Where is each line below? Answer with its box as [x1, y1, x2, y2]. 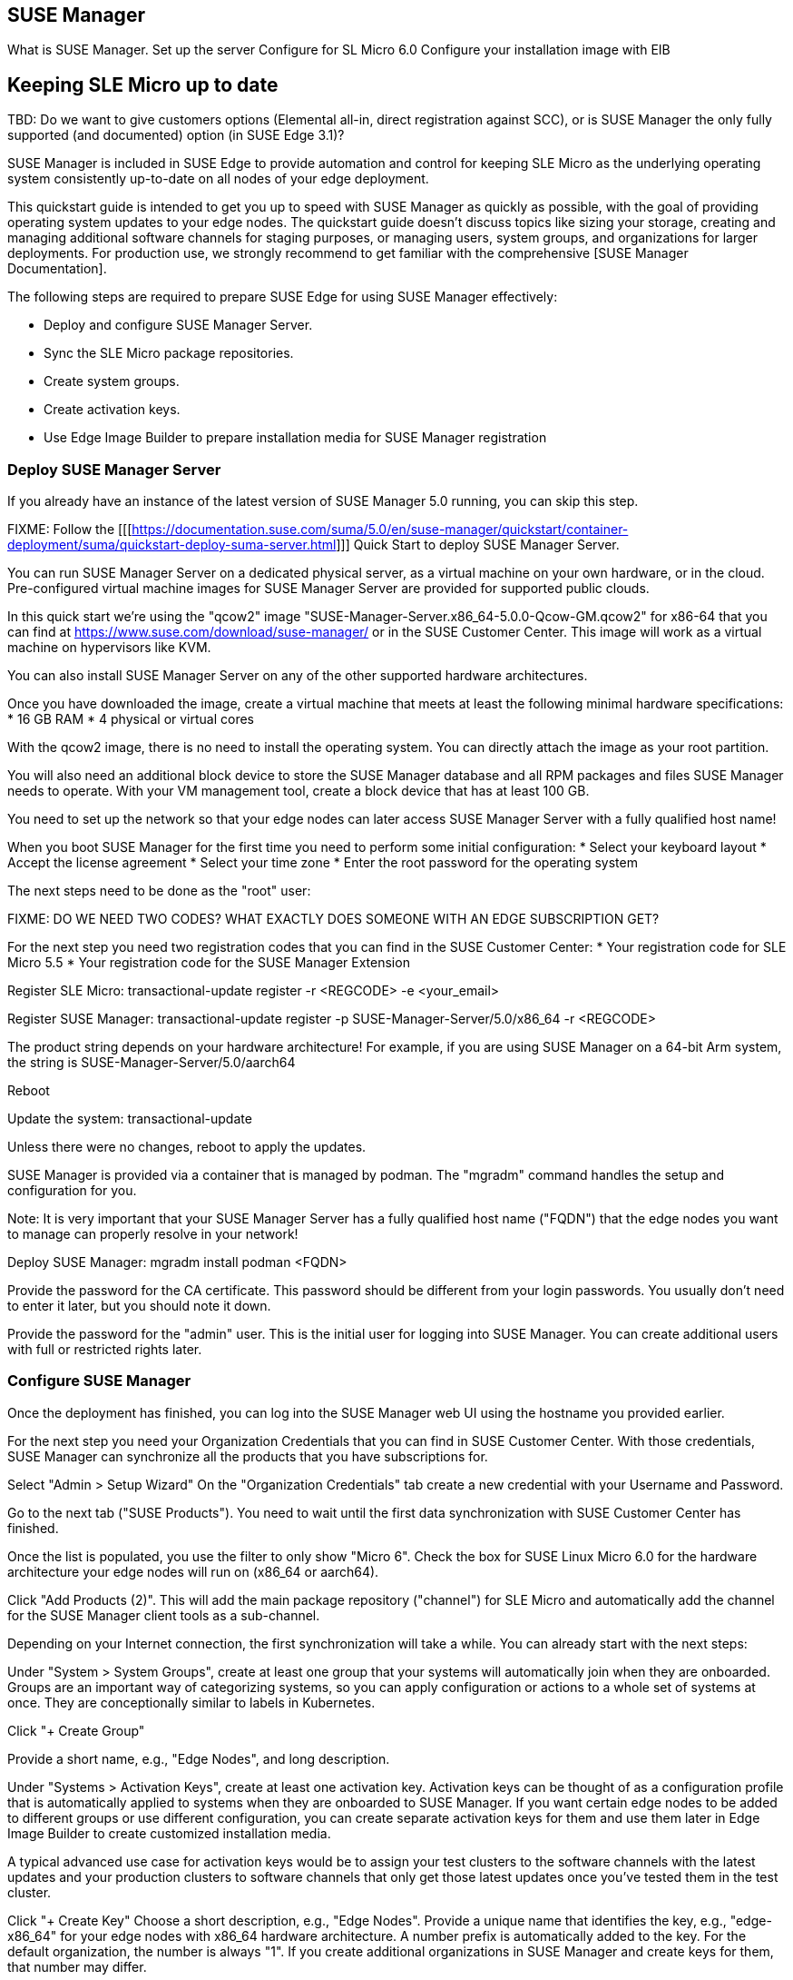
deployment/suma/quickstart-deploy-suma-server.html [7, 537, 337, 553]
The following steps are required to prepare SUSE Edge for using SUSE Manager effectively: [7, 289, 558, 305]
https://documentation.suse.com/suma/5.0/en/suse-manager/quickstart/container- [132, 521, 629, 538]
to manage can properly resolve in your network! [7, 1226, 299, 1242]
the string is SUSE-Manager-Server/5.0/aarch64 [7, 1054, 296, 1071]
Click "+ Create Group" [7, 1722, 145, 1738]
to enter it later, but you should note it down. [7, 1298, 271, 1314]
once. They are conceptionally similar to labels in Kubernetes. [7, 1694, 376, 1710]
